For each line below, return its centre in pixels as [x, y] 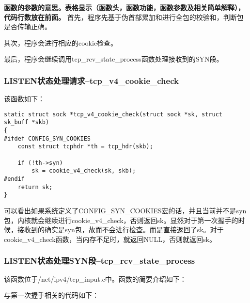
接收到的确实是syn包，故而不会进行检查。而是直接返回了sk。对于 [120, 230]
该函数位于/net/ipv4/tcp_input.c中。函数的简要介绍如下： [95, 279]
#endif [14, 179]
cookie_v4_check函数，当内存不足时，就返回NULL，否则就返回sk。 [110, 239]
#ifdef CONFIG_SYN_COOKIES [47, 138]
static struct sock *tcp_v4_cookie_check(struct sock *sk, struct [113, 114]
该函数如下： [24, 99]
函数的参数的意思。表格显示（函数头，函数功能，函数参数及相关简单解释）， [124, 7]
